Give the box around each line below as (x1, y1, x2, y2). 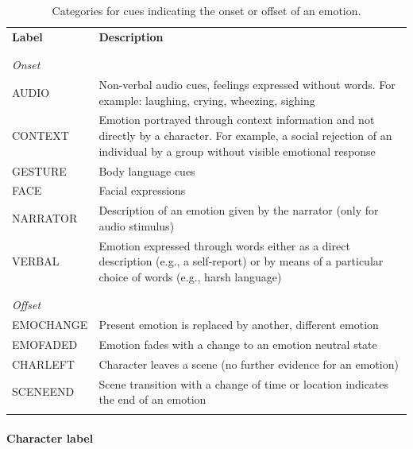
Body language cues (98, 162, 195, 179)
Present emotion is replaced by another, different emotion (98, 316, 379, 332)
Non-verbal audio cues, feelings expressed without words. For (98, 76, 396, 93)
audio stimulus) (98, 217, 175, 234)
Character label (6, 430, 94, 447)
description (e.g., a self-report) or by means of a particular (98, 253, 384, 269)
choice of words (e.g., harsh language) (98, 268, 282, 284)
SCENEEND (12, 383, 75, 400)
